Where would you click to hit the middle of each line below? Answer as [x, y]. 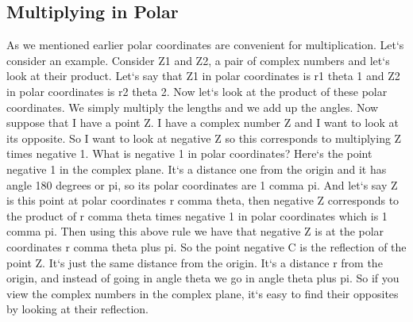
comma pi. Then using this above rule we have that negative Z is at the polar [195, 231]
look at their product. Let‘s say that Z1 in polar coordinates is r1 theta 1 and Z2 [203, 76]
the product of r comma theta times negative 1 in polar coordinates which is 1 [197, 215]
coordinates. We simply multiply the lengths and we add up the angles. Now [193, 107]
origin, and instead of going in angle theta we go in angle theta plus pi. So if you [203, 278]
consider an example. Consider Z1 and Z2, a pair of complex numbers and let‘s [198, 60]
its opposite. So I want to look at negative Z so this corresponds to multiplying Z [204, 138]
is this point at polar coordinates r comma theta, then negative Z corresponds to [203, 200]
